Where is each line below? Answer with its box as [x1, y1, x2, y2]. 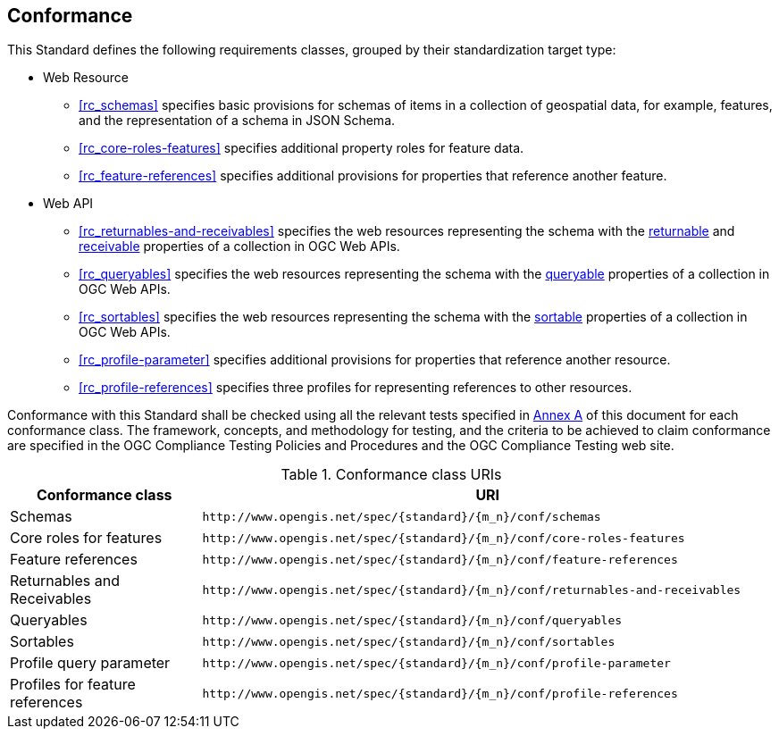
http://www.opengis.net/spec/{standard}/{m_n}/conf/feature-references [202, 552, 678, 566]
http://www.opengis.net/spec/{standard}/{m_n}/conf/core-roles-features [202, 531, 685, 545]
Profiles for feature [10, 675, 136, 694]
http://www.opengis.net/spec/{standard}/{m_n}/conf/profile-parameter [202, 656, 671, 670]
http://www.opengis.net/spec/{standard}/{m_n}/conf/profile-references [202, 686, 678, 700]
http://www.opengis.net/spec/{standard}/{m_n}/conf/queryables [202, 613, 623, 627]
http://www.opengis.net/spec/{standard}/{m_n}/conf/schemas [202, 509, 601, 523]
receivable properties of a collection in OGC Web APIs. [79, 238, 400, 255]
